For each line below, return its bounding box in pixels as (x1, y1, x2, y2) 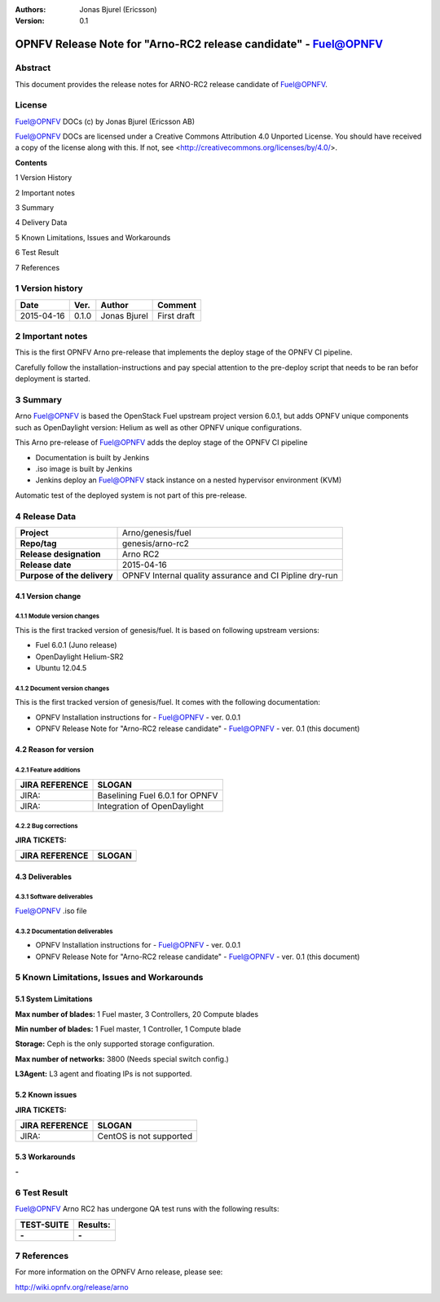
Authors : (15, 5, 46, 14)
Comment (157, 299, 197, 310)
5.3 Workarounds (15, 1151, 76, 1161)
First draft (157, 310, 196, 321)
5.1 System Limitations (15, 994, 93, 1004)
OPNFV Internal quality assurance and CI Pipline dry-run (122, 570, 338, 581)
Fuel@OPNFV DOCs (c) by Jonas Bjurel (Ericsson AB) (15, 117, 196, 126)
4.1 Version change (15, 591, 81, 600)
